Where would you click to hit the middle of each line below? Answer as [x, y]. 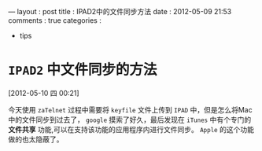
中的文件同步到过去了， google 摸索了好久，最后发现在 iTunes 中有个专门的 [130, 120]
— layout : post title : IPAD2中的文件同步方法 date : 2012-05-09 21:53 [120, 11]
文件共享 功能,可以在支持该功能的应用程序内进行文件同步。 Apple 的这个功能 [131, 129]
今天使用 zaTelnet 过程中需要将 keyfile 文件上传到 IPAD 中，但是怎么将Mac [131, 109]
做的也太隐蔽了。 [36, 139]
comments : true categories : [55, 20]
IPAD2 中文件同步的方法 [83, 70]
